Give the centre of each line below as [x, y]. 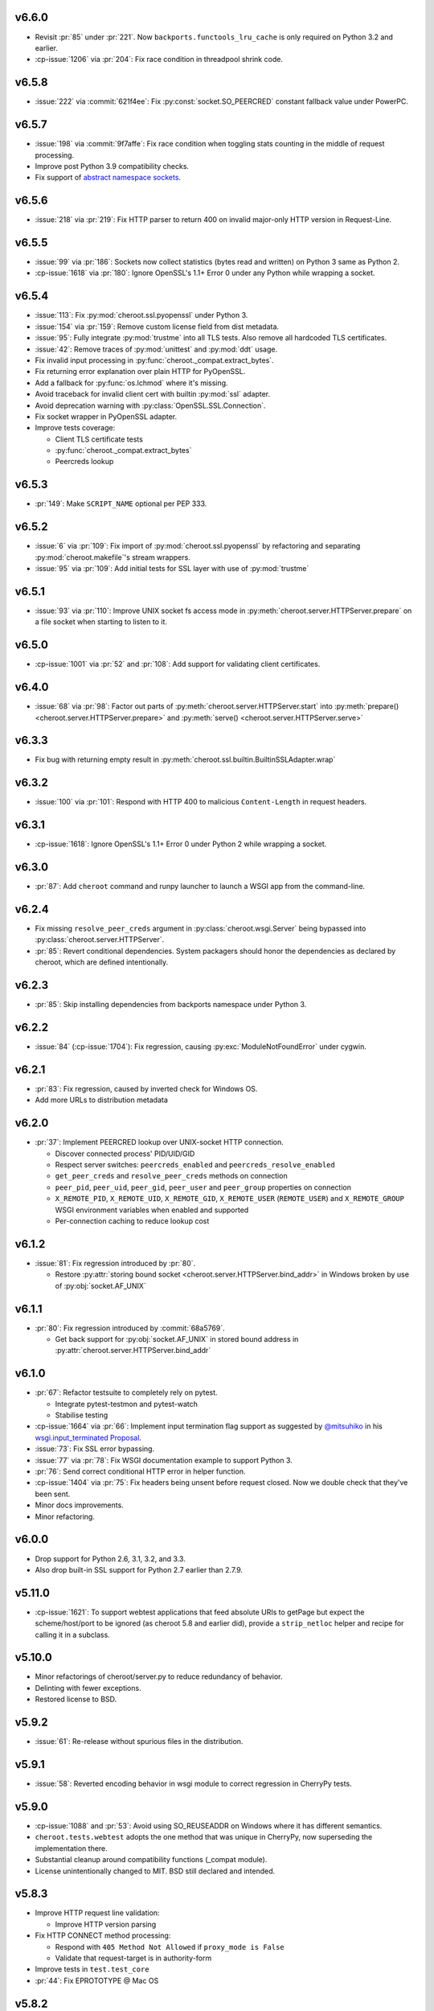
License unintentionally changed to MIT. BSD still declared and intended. [155, 1871]
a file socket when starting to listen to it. [101, 622]
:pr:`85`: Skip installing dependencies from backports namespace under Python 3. [171, 1005]
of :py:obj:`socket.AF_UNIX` [100, 1285]
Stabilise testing [82, 1415]
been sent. [53, 1494]
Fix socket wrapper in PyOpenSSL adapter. [106, 416]
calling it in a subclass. [72, 1635]
